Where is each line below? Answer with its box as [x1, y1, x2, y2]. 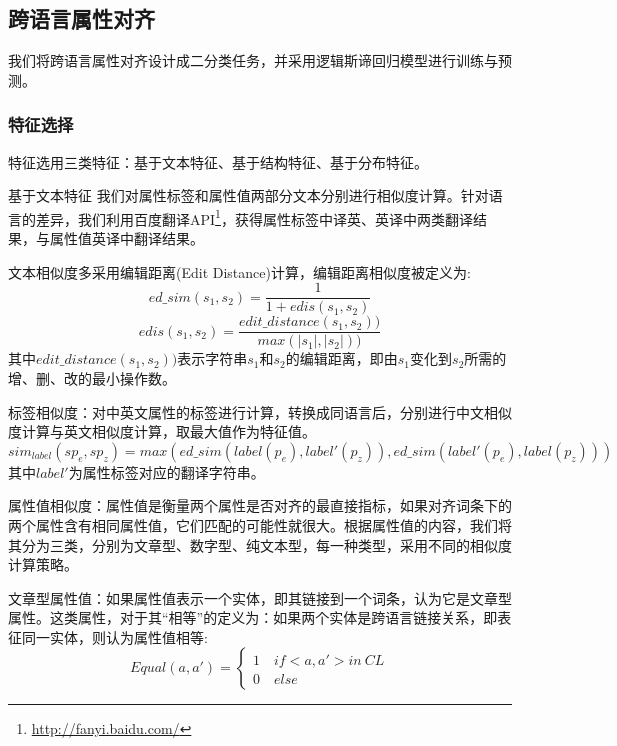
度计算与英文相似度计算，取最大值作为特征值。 [8, 421, 316, 442]
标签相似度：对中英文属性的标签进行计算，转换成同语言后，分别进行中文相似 [8, 401, 512, 422]
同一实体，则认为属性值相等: [21, 626, 208, 647]
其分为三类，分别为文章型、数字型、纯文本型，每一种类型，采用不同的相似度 [8, 534, 512, 555]
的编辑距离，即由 [285, 348, 398, 369]
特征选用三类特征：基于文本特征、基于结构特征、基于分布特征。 [8, 151, 428, 172]
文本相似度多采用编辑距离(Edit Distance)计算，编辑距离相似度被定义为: [8, 261, 471, 282]
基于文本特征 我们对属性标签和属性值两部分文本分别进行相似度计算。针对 [8, 185, 489, 206]
